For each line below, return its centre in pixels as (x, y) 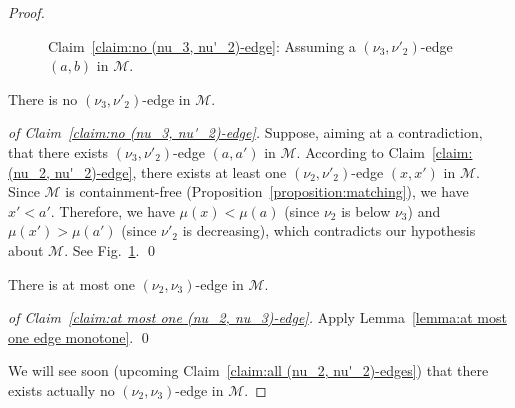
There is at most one (71, 283)
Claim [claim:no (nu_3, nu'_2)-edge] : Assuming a (202, 45)
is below (366, 210)
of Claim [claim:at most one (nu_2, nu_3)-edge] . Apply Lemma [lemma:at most (257, 317)
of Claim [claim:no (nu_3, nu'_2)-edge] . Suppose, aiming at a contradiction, (245, 132)
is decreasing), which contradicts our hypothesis (329, 230)
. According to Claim (360, 151)
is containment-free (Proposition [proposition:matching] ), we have (267, 191)
